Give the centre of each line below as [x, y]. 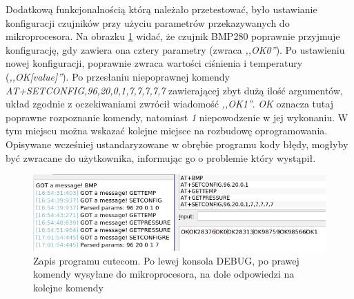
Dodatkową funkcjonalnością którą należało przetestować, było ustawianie [161, 9]
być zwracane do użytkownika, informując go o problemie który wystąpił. [161, 157]
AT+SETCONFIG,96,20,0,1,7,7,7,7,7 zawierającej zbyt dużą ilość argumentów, [174, 90]
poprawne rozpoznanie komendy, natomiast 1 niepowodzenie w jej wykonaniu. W [177, 117]
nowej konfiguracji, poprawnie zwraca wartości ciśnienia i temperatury [154, 63]
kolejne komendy [68, 287]
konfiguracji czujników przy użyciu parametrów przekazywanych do [148, 22]
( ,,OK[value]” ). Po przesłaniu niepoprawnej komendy [118, 76]
